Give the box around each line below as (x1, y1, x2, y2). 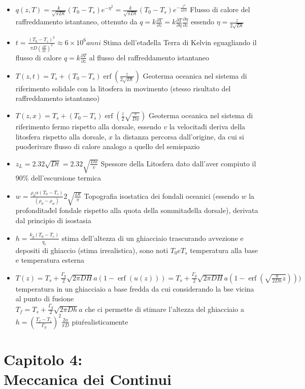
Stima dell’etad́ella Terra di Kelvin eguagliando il (103, 37, 257, 47)
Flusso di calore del (190, 4, 250, 15)
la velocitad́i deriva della (169, 121, 246, 131)
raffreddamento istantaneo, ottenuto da (15, 16, 138, 27)
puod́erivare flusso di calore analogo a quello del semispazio (15, 141, 200, 152)
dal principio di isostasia (15, 215, 91, 225)
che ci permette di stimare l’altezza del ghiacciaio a (85, 303, 244, 314)
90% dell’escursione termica (15, 172, 101, 183)
